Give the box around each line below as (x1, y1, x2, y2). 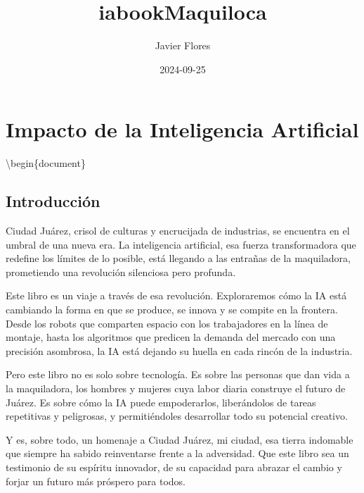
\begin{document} (6, 156, 86, 170)
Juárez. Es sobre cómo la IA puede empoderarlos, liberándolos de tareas (6, 394, 316, 409)
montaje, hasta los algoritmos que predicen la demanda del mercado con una (6, 330, 336, 344)
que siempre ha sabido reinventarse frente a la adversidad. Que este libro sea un (6, 446, 349, 461)
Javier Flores (155, 38, 211, 53)
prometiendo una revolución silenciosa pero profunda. (6, 264, 236, 279)
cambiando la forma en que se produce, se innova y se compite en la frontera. (6, 302, 338, 317)
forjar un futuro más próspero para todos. (6, 473, 186, 488)
